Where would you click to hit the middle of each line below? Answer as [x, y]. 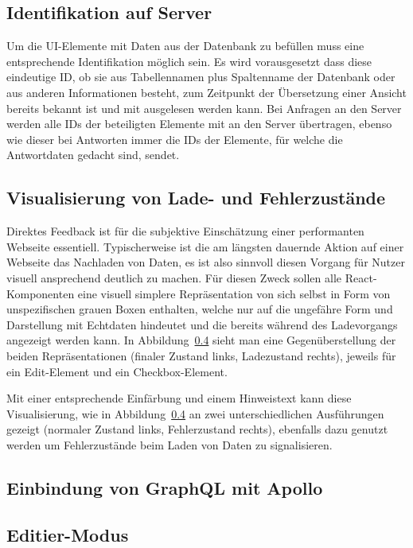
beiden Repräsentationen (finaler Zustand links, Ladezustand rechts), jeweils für [201, 355]
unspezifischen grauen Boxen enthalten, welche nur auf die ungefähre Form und [200, 309]
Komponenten [41, 293]
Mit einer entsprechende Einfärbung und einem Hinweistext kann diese [179, 398]
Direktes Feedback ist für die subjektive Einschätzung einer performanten [185, 231]
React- [361, 277]
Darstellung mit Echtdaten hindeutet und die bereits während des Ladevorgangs [202, 324]
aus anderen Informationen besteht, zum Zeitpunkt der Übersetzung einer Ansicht [206, 92]
